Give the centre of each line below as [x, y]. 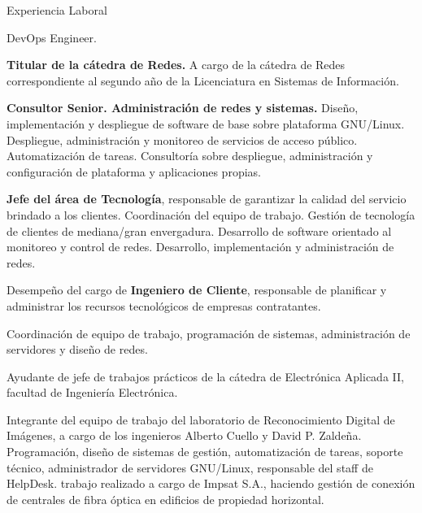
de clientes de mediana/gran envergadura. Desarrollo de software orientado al [199, 230]
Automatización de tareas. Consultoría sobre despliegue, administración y [190, 156]
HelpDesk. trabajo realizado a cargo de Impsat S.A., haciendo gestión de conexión [211, 483]
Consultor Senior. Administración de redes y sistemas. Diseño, [183, 108]
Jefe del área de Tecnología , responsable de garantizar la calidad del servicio [207, 199]
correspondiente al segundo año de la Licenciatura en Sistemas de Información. [203, 80]
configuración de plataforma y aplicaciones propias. [134, 171]
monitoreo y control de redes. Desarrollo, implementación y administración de [200, 247]
